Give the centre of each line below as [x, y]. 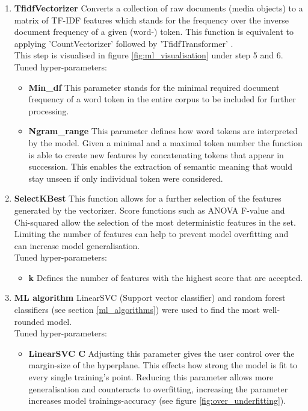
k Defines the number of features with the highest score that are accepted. [166, 277]
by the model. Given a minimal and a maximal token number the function [165, 142]
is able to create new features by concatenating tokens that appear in [156, 154]
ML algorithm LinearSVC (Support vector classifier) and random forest [150, 298]
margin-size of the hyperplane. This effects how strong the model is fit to [163, 365]
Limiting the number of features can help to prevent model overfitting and [151, 234]
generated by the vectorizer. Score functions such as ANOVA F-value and [149, 210]
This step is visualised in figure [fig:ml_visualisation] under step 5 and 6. [149, 55]
